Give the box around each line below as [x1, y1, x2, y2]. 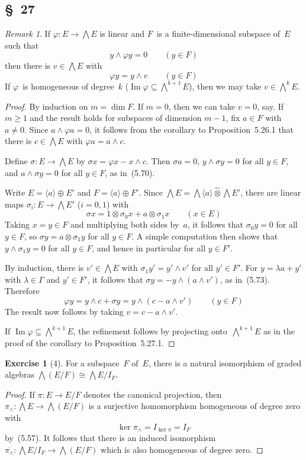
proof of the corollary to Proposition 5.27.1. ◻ [5, 337, 175, 349]
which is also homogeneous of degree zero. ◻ [101, 443, 263, 455]
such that [5, 39, 39, 51]
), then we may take [188, 79, 262, 92]
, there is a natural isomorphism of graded [148, 356, 302, 369]
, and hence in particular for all [92, 241, 206, 254]
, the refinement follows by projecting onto [73, 325, 227, 337]
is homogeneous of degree [22, 79, 114, 92]
